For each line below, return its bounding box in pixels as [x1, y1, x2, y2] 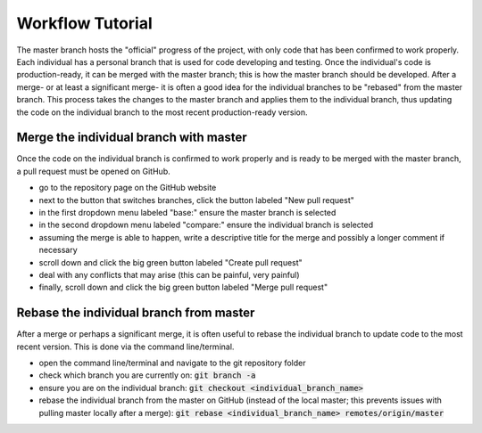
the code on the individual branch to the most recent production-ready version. [16, 107, 308, 118]
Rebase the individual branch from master [16, 306, 255, 321]
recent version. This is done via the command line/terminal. [16, 341, 235, 352]
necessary [38, 245, 78, 256]
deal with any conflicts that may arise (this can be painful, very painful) [38, 269, 300, 280]
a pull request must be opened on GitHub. [16, 166, 170, 176]
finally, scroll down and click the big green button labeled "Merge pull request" [38, 282, 328, 293]
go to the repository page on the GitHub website [38, 183, 217, 193]
